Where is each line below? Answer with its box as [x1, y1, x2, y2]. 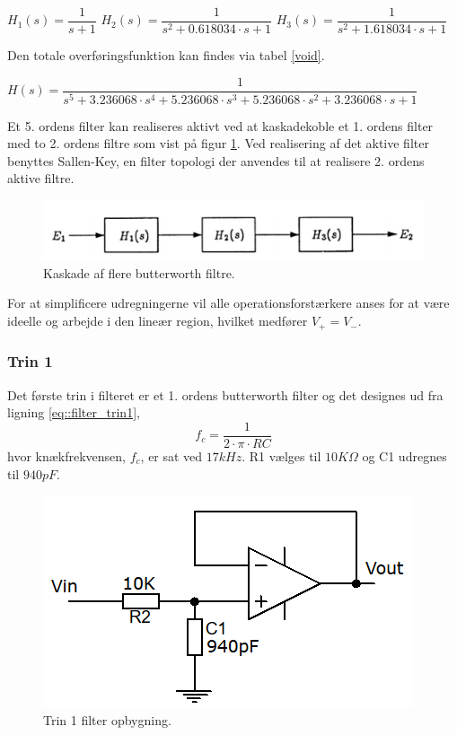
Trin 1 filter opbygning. [43, 710, 171, 729]
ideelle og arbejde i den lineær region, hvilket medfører [7, 311, 308, 330]
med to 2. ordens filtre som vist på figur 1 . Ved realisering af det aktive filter [7, 134, 429, 153]
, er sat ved [140, 446, 203, 465]
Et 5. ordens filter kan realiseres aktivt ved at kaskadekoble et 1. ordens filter [7, 116, 434, 135]
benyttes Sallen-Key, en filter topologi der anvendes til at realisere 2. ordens [7, 151, 425, 170]
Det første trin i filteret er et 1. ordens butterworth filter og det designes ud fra [7, 385, 444, 404]
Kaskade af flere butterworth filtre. [43, 263, 235, 282]
